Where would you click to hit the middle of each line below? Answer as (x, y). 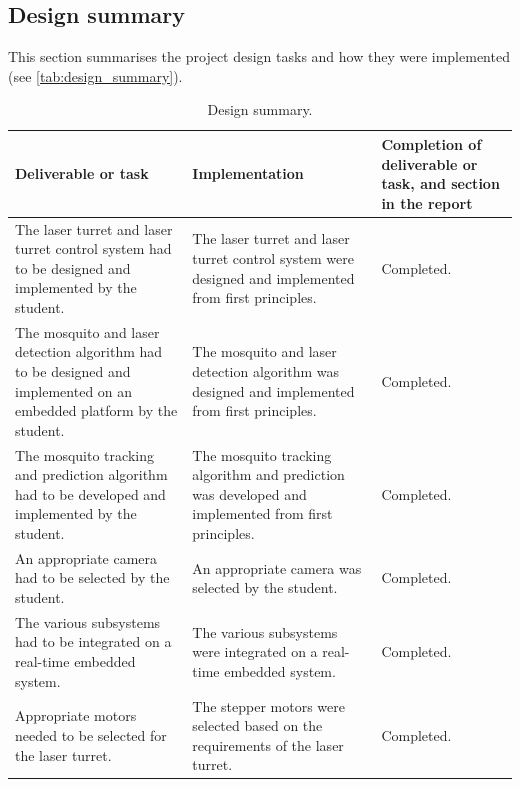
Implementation (248, 173)
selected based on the (257, 725)
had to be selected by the (92, 577)
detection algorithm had (89, 351)
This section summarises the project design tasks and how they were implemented (259, 56)
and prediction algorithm (91, 474)
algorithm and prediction (268, 474)
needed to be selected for (91, 734)
